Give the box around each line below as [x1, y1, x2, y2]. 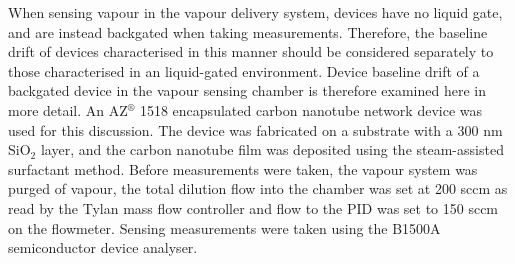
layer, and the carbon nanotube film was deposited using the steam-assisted [40, 139, 504, 160]
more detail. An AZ [8, 99, 128, 120]
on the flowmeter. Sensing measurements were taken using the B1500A [8, 217, 441, 238]
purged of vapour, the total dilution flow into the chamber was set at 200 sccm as [8, 178, 508, 199]
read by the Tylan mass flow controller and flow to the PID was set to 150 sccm [8, 197, 499, 218]
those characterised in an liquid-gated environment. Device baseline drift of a [8, 60, 480, 81]
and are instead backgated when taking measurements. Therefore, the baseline [8, 21, 488, 42]
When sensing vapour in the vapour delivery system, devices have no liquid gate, [8, 2, 503, 22]
